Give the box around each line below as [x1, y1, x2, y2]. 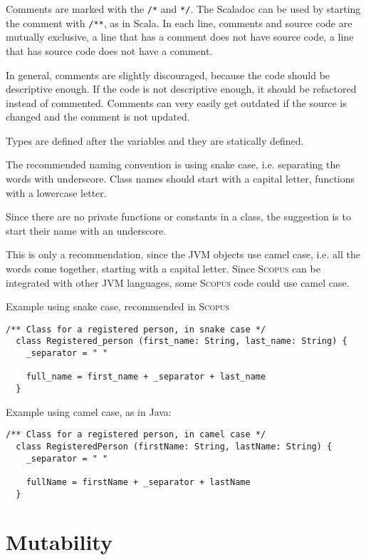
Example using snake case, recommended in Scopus [6, 299, 230, 314]
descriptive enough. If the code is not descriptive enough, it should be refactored [6, 81, 357, 96]
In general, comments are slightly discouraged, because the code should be [6, 67, 330, 82]
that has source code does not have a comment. [6, 43, 213, 58]
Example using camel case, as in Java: [6, 404, 172, 419]
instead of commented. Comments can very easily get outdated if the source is [6, 95, 347, 110]
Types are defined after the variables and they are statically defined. [6, 133, 304, 148]
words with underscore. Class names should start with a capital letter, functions [6, 171, 355, 186]
